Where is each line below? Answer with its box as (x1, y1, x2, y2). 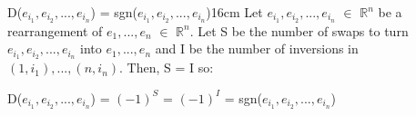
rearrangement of (7, 21, 103, 40)
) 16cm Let (206, 3, 263, 21)
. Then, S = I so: (119, 58, 214, 77)
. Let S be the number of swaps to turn (189, 21, 409, 40)
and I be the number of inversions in (155, 39, 359, 58)
